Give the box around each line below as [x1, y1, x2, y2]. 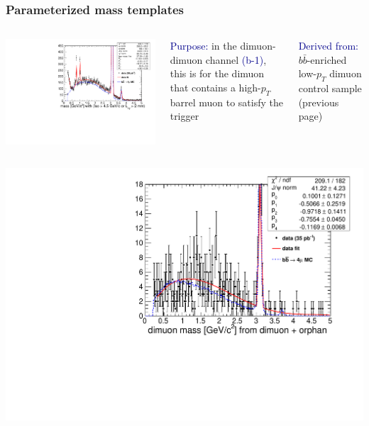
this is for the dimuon [170, 66, 265, 81]
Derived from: [298, 38, 358, 53]
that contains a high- [170, 80, 261, 94]
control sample [298, 81, 362, 96]
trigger [170, 108, 199, 123]
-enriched [307, 52, 347, 67]
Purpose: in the [170, 38, 237, 53]
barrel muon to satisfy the [170, 94, 283, 109]
